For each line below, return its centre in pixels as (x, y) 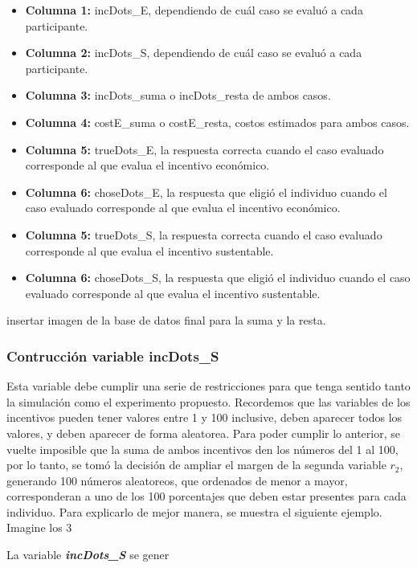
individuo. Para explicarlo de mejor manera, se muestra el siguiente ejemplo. (194, 511)
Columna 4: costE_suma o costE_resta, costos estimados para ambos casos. (217, 122)
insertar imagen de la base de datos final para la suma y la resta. (166, 320)
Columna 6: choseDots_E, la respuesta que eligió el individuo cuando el (206, 192)
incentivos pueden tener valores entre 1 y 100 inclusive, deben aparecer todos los (204, 417)
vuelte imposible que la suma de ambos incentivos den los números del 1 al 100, (202, 449)
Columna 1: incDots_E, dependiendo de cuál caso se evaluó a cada (194, 10)
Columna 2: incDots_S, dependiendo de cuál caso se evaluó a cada (194, 53)
